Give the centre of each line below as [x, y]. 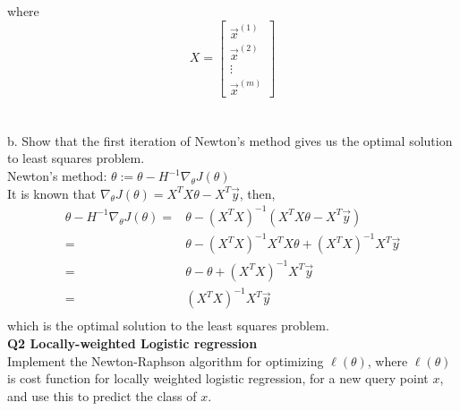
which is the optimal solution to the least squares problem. [168, 325]
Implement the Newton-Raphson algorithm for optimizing [166, 360]
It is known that [52, 193]
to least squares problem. [76, 158]
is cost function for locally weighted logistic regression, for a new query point [218, 378]
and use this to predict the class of [102, 395]
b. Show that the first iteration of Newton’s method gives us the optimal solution [230, 140]
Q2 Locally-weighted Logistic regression [132, 343]
